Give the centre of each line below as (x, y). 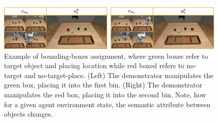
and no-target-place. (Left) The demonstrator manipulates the (119, 75)
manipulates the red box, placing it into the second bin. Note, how (105, 95)
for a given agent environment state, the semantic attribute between (107, 104)
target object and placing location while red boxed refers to (94, 65)
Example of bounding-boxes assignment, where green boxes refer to (106, 56)
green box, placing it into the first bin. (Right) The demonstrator (103, 85)
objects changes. (28, 114)
